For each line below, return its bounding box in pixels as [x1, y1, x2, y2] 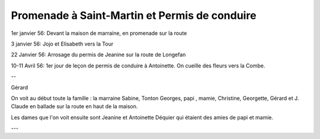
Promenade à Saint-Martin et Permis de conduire [11, 9, 257, 22]
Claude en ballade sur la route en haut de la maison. [11, 103, 138, 110]
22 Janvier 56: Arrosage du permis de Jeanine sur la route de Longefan [11, 51, 186, 59]
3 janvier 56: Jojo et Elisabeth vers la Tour [11, 40, 114, 47]
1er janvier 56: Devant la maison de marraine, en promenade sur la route [11, 30, 187, 37]
